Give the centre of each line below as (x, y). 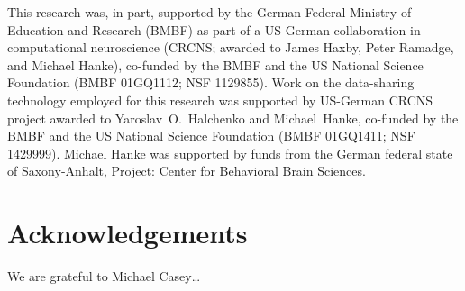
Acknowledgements (128, 233)
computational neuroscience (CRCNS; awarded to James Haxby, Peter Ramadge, (231, 47)
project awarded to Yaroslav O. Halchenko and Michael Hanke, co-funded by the (233, 118)
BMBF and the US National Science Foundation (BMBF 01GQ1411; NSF (211, 136)
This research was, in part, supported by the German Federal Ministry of (210, 12)
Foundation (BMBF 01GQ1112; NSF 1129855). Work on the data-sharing (211, 82)
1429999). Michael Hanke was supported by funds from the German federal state (230, 153)
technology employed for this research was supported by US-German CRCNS (220, 100)
